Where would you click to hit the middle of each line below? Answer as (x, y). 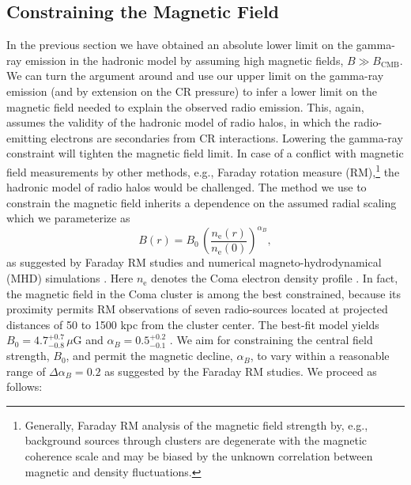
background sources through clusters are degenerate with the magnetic (196, 440)
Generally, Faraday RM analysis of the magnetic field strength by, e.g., (196, 424)
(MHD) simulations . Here (70, 278)
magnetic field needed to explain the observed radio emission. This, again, (185, 106)
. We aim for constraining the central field (271, 340)
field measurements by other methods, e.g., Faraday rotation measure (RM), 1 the (203, 170)
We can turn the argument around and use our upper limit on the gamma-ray (195, 76)
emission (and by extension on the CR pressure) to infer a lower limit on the (192, 91)
